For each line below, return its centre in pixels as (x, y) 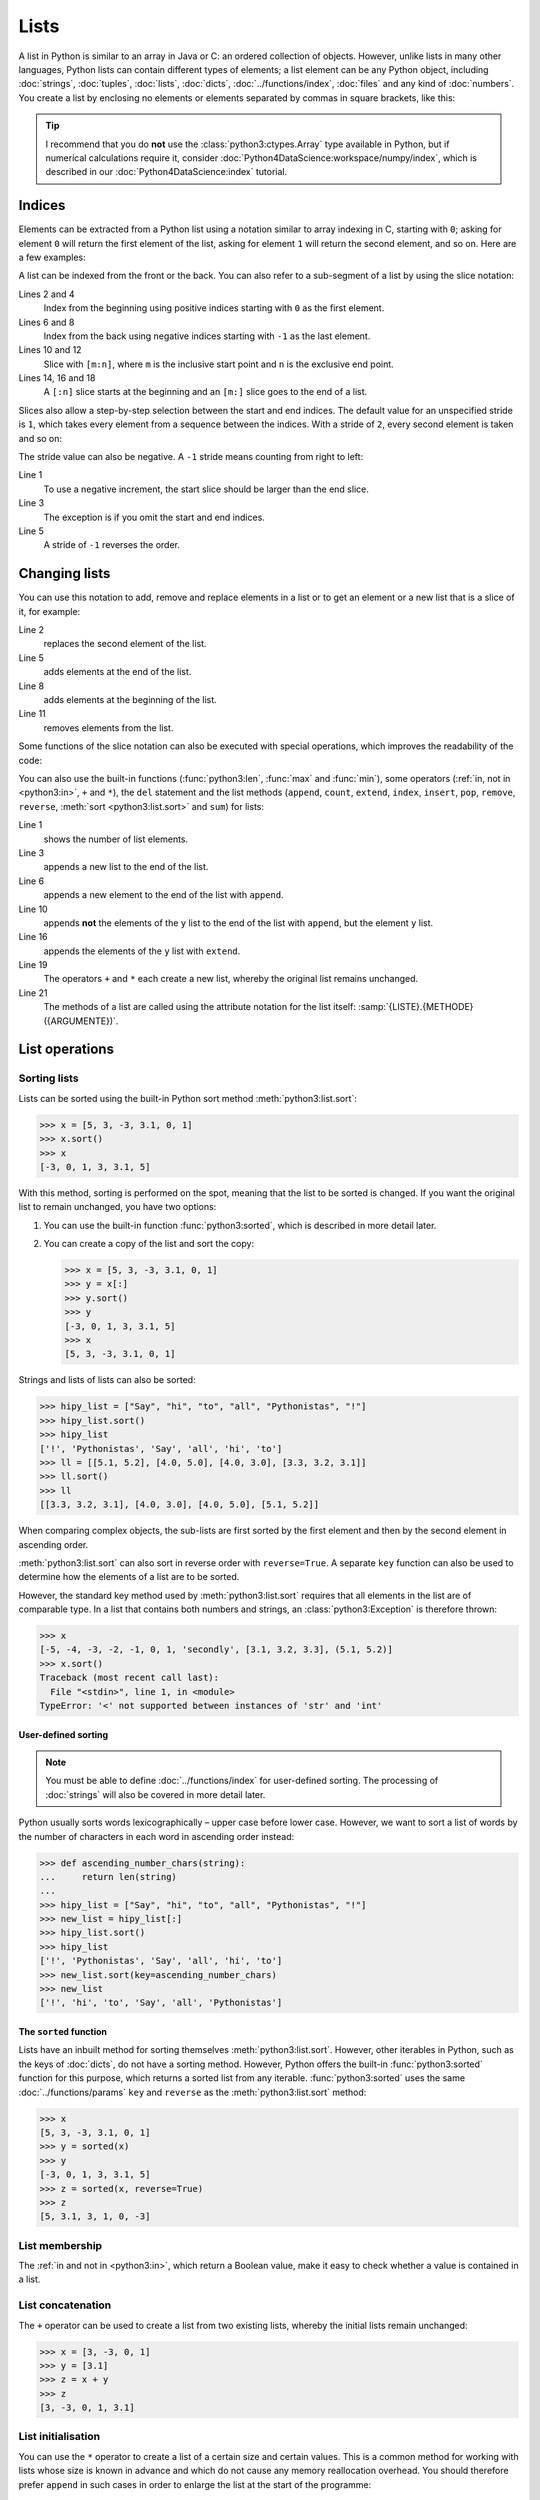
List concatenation (65, 2305)
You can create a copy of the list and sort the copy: (149, 1244)
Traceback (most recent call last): (129, 1678)
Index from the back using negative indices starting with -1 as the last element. (207, 336)
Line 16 (33, 937)
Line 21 (33, 992)
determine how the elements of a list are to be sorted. (129, 1577)
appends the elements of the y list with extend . (142, 951)
